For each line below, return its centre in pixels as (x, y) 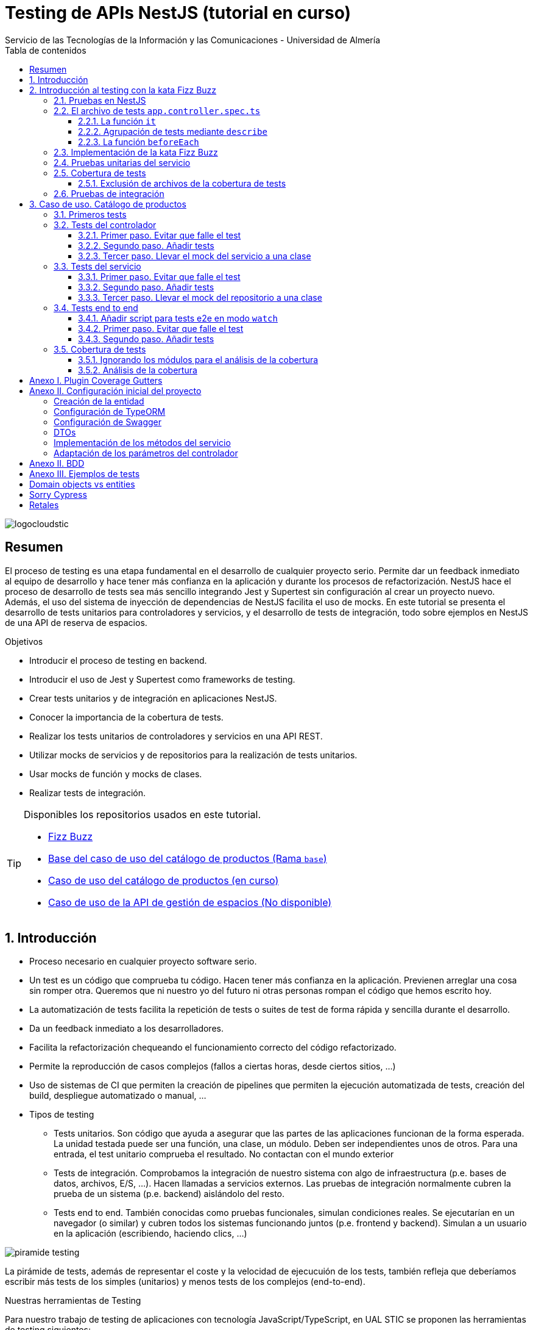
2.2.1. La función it (117, 121)
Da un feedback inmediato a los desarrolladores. (126, 1029)
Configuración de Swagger (108, 422)
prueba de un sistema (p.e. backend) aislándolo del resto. (169, 1194)
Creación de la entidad (99, 401)
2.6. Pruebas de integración (109, 193)
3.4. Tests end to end (96, 307)
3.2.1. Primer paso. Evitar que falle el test (160, 235)
